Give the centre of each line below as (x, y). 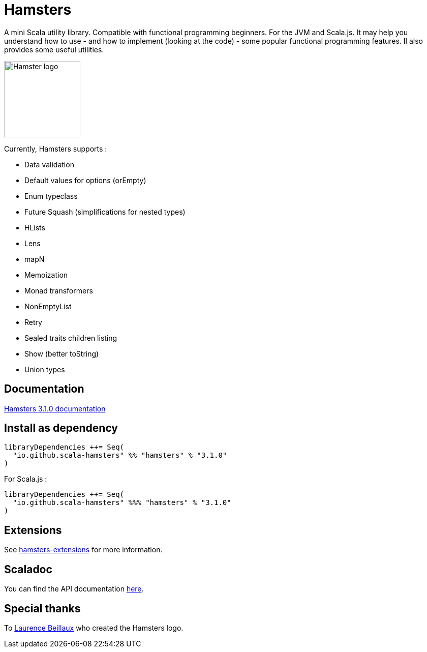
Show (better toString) (62, 353)
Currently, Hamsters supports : (56, 149)
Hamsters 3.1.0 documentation (55, 408)
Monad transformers (59, 290)
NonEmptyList (48, 306)
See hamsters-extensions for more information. (83, 550)
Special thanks (42, 608)
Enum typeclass (51, 196)
